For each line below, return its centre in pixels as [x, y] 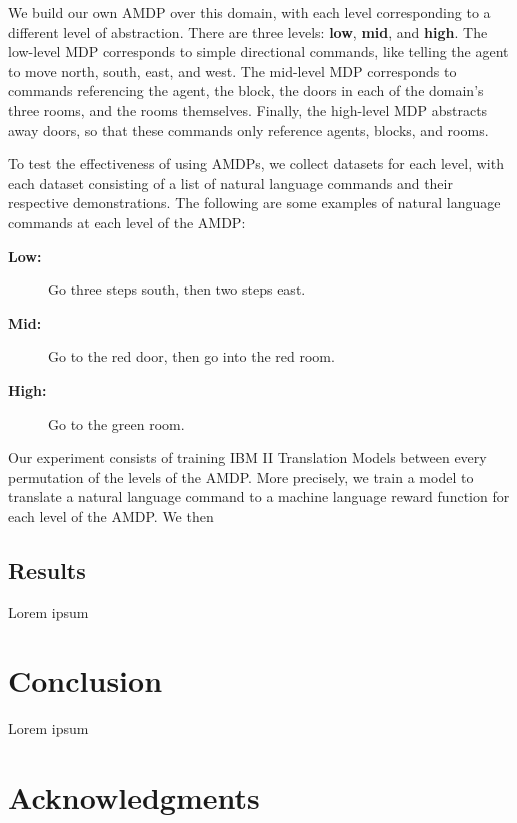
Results [47, 569]
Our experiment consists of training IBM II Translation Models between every [247, 457]
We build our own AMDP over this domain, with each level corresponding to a [249, 12]
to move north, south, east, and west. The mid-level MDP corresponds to [232, 70]
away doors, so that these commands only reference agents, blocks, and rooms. [248, 129]
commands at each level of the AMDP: [127, 221]
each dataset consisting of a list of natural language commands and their [230, 182]
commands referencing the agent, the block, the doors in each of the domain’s [246, 90]
